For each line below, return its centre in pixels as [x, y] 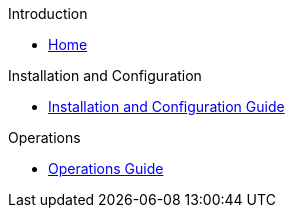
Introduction [48, 13]
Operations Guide [106, 168]
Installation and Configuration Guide [166, 106]
